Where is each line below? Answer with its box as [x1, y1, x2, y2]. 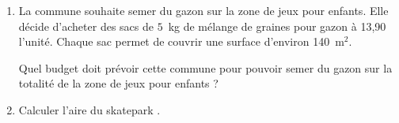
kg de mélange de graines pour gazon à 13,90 [168, 17, 386, 34]
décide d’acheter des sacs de [18, 17, 154, 34]
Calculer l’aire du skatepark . [18, 101, 161, 117]
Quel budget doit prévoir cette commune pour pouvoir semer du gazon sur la [18, 59, 393, 76]
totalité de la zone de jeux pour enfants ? [18, 75, 218, 91]
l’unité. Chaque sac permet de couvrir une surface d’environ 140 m [18, 33, 344, 50]
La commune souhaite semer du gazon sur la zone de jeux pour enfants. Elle [18, 2, 389, 18]
